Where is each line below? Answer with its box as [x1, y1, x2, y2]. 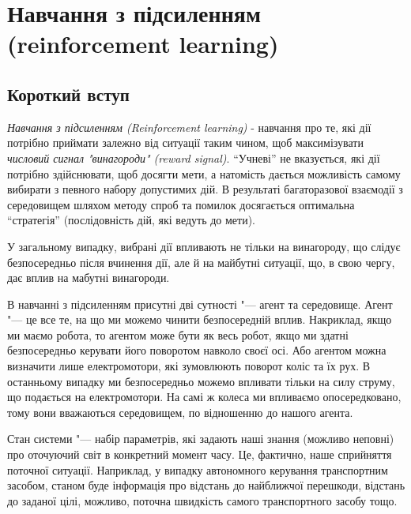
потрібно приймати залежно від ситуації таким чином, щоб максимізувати [7, 134, 364, 151]
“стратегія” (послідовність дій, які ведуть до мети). [7, 212, 256, 228]
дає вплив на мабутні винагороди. [7, 269, 170, 286]
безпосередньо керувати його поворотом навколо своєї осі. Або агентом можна [7, 342, 386, 358]
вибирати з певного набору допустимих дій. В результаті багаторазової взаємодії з [7, 181, 403, 197]
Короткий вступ [7, 81, 130, 106]
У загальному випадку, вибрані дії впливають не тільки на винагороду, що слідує [7, 238, 401, 254]
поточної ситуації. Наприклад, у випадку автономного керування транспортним [7, 461, 388, 478]
